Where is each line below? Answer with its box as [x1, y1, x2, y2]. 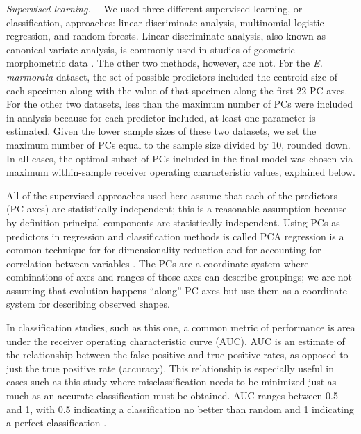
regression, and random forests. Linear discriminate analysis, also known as [6, 28, 326, 43]
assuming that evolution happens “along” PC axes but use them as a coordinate [6, 283, 348, 297]
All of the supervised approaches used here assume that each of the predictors [6, 187, 338, 202]
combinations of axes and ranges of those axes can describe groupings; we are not [6, 269, 353, 284]
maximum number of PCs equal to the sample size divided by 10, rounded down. [6, 137, 351, 151]
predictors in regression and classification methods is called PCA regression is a [6, 228, 344, 243]
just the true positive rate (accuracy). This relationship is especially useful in [6, 360, 335, 375]
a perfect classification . [6, 415, 107, 430]
